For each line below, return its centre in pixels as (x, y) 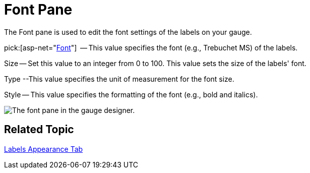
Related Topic (39, 130)
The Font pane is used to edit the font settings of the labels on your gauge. (128, 32)
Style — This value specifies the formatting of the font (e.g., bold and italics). (131, 94)
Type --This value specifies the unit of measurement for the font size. (119, 79)
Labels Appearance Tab (44, 149)
